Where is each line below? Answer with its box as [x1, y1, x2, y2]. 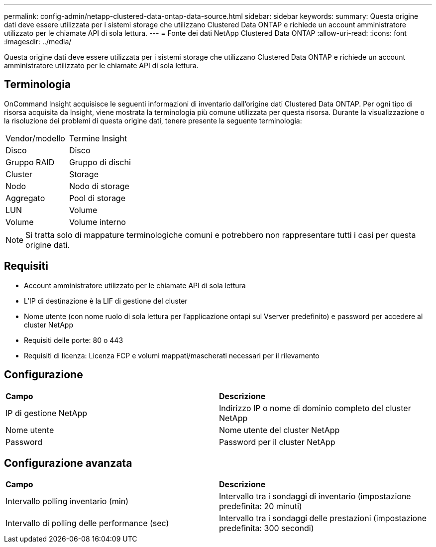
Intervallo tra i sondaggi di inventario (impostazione [219, 491, 411, 502]
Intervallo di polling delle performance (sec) [5, 518, 169, 529]
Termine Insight [69, 133, 127, 143]
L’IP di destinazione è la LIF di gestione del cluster [24, 296, 188, 305]
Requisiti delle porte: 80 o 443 [24, 335, 123, 344]
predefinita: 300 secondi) [219, 523, 314, 534]
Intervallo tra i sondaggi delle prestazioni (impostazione [219, 513, 427, 524]
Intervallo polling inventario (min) [5, 496, 128, 507]
